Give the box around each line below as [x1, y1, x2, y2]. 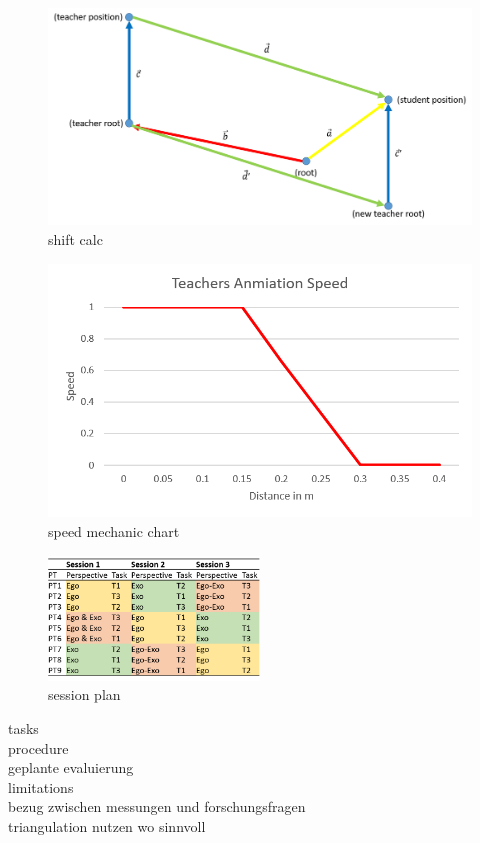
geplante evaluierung [8, 757, 134, 778]
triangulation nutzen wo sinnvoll [8, 815, 206, 836]
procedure [8, 737, 69, 758]
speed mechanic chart [48, 520, 180, 541]
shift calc [48, 228, 103, 249]
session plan [48, 684, 121, 705]
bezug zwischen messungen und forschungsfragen [8, 796, 306, 817]
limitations [8, 776, 74, 797]
